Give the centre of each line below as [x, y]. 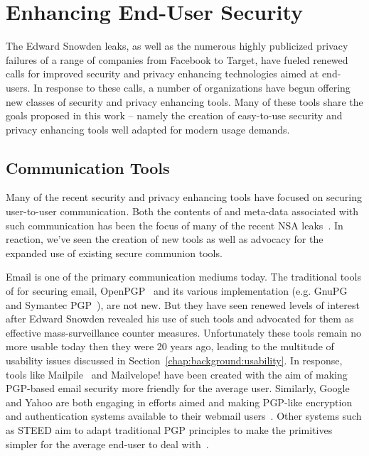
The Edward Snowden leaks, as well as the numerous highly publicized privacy [177, 46]
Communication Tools [88, 167]
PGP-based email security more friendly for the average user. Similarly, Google [178, 388]
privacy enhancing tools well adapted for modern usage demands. [148, 129]
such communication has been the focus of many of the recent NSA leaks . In [175, 225]
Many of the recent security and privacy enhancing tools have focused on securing [184, 197]
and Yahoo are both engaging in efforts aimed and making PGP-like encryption [179, 402]
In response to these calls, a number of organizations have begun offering [192, 87]
